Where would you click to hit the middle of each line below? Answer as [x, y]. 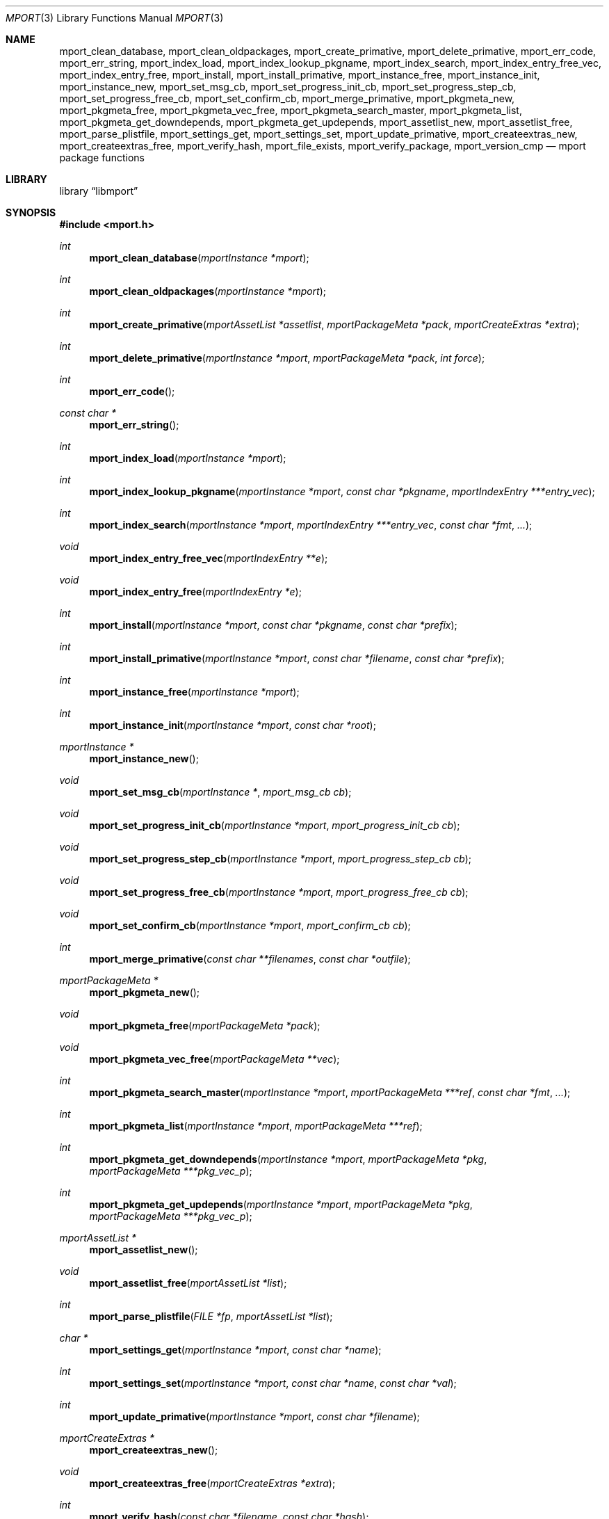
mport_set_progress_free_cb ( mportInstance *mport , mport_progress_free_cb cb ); [279, 892]
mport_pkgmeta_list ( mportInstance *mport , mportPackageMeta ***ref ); [256, 1126]
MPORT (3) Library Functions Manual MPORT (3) [115, 18]
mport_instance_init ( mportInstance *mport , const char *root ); [233, 725]
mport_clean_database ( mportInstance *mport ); [199, 258]
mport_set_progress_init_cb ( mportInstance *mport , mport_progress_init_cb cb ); [275, 825]
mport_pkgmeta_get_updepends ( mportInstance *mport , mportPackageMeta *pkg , [281, 1204]
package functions [102, 158]
